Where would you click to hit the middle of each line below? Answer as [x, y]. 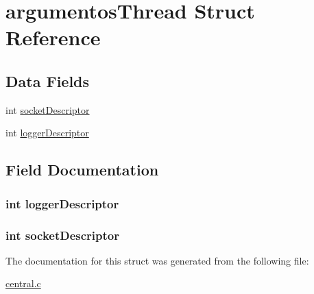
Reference [53, 37]
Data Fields [48, 81]
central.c [23, 283]
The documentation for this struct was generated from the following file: [157, 260]
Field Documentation [82, 170]
